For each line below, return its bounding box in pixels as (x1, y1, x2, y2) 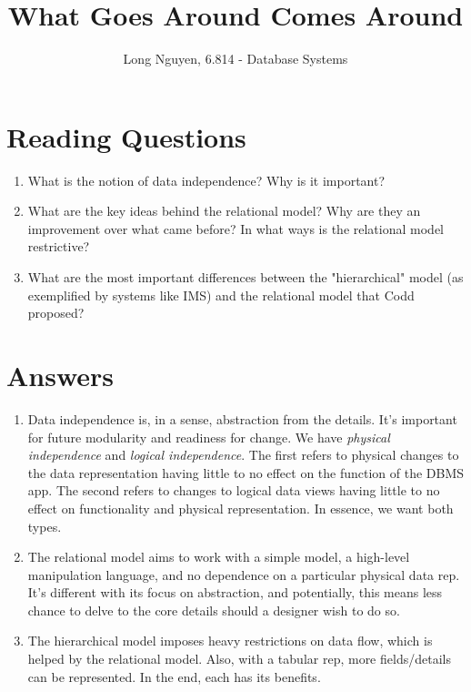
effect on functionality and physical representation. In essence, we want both (27, 498, 454, 517)
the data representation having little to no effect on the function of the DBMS (27, 463, 465, 482)
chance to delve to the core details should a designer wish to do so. (27, 600, 400, 619)
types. (27, 516, 62, 535)
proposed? (27, 303, 85, 322)
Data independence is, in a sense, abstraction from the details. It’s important (27, 409, 457, 428)
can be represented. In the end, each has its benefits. (27, 667, 321, 686)
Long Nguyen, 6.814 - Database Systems (123, 49, 348, 68)
